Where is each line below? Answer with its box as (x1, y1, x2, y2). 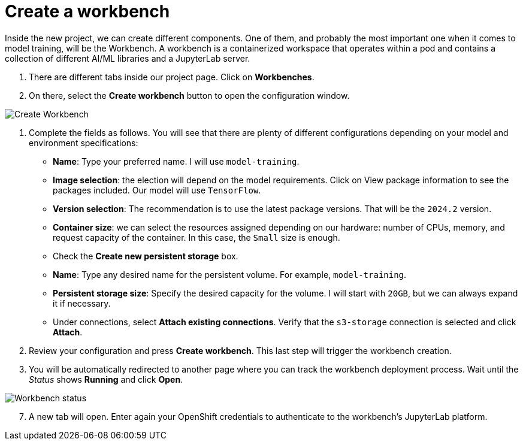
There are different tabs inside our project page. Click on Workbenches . (29, 71, 315, 82)
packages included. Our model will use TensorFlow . (53, 184, 261, 195)
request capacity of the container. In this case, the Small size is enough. (53, 232, 340, 243)
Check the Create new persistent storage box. (53, 250, 238, 261)
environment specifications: (29, 137, 138, 148)
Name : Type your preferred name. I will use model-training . (53, 156, 300, 167)
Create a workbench (5, 1, 170, 22)
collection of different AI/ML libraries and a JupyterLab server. (5, 53, 250, 63)
